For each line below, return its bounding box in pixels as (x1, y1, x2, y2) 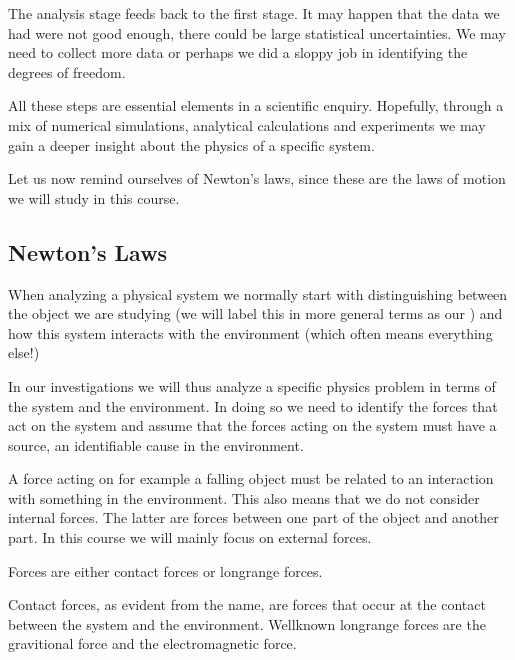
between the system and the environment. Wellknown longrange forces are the (8, 613, 486, 634)
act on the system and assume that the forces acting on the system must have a (8, 415, 497, 436)
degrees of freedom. (8, 61, 126, 82)
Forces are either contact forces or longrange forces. (8, 560, 323, 581)
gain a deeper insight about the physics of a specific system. (8, 134, 375, 155)
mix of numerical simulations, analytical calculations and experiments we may (8, 114, 486, 135)
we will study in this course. (8, 187, 180, 208)
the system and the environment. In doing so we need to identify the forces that (8, 395, 498, 416)
